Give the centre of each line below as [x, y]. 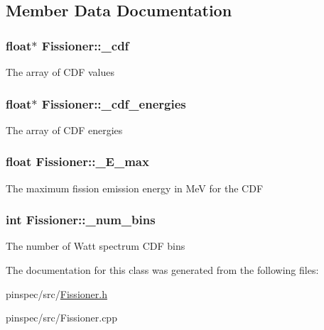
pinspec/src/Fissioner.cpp [61, 318]
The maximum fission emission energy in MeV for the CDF [135, 188]
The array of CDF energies [64, 130]
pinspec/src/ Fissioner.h [56, 293]
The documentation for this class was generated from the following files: [162, 270]
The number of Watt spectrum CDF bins [96, 246]
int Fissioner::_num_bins [81, 220]
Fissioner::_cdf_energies [114, 103]
